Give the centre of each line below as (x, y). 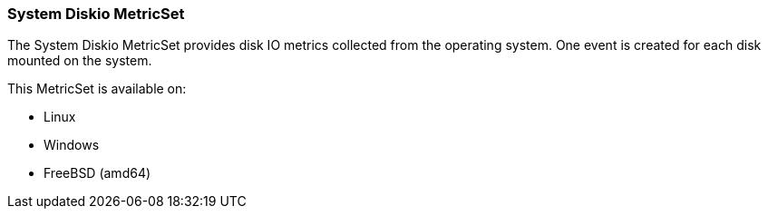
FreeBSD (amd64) (97, 173)
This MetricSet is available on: (97, 89)
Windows (72, 145)
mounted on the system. (80, 61)
